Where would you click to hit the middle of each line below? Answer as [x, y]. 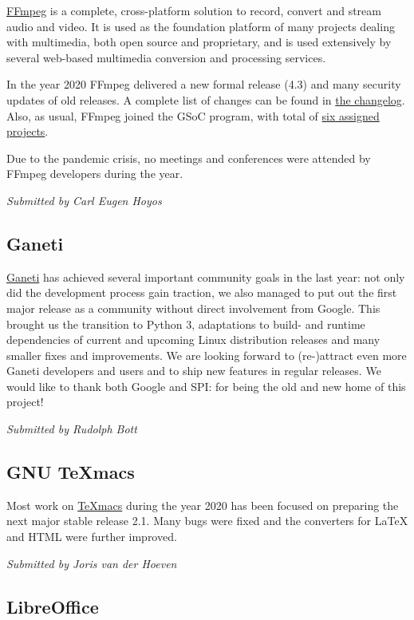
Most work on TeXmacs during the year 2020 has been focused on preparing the [203, 505]
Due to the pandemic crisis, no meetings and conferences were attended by [189, 158]
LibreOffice [53, 606]
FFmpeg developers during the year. [95, 174]
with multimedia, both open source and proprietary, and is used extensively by [199, 42]
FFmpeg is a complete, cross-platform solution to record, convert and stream [194, 10]
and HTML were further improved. [92, 537]
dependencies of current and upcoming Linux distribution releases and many [193, 340]
